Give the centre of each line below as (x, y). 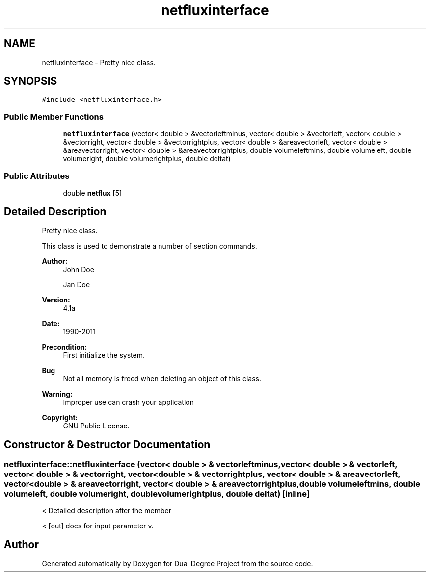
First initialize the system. (104, 355)
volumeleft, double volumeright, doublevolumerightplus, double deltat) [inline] (157, 493)
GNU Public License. (96, 426)
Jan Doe (77, 284)
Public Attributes (37, 176)
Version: (56, 300)
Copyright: (60, 417)
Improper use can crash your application (128, 402)
